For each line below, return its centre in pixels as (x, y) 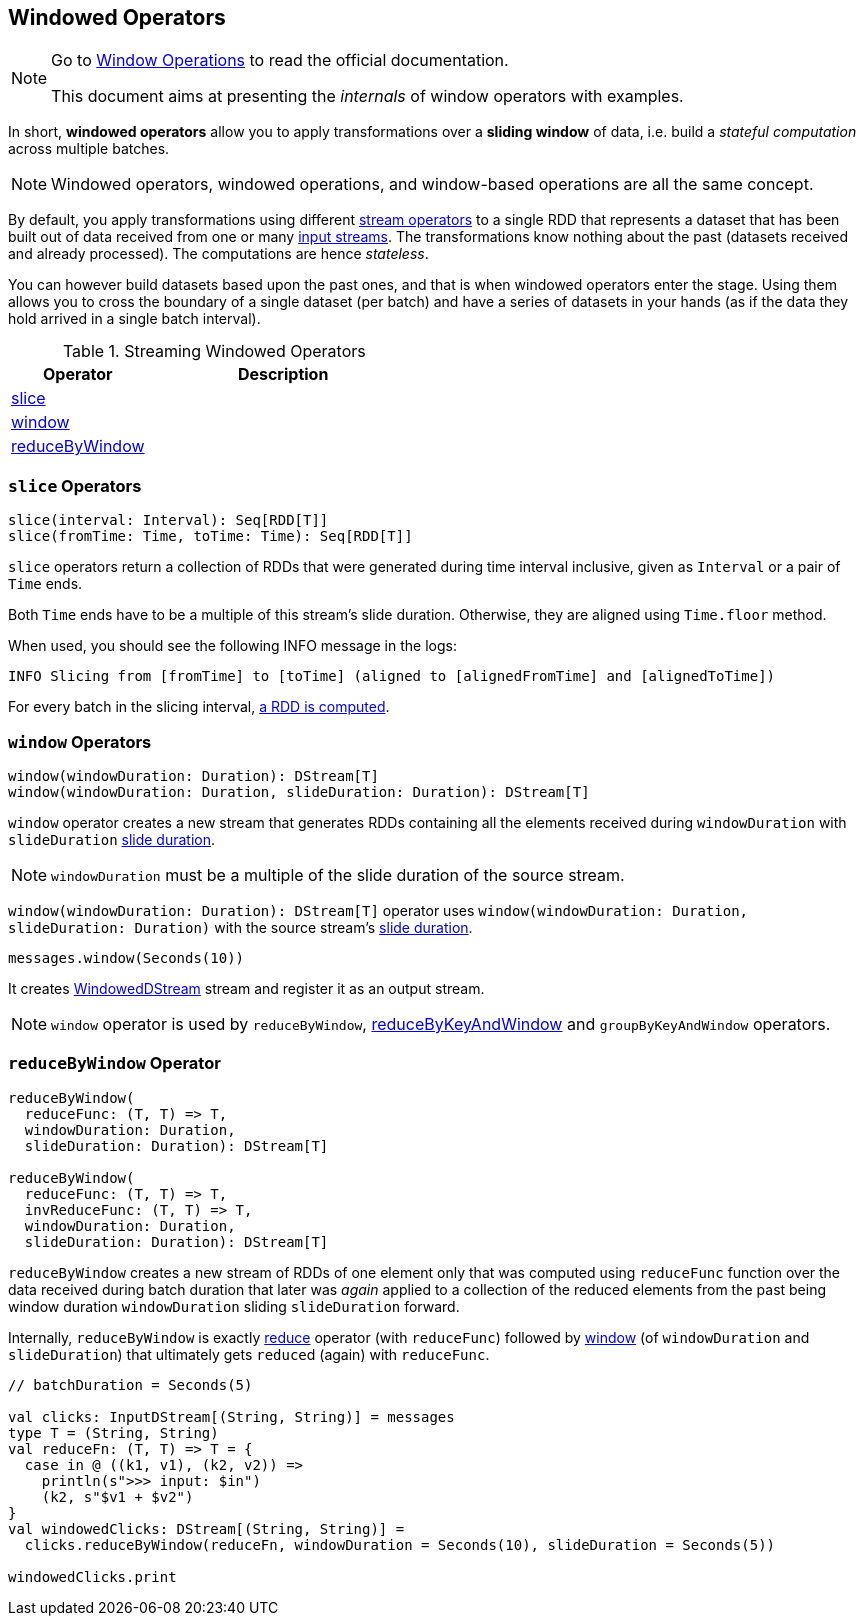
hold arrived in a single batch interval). (134, 319)
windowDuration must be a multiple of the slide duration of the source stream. (338, 874)
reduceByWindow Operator (114, 1063)
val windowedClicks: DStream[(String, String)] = (206, 1528)
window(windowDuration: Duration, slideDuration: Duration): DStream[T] (299, 791)
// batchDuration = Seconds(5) (130, 1384)
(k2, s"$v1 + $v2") (117, 1496)
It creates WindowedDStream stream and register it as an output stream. (246, 988)
